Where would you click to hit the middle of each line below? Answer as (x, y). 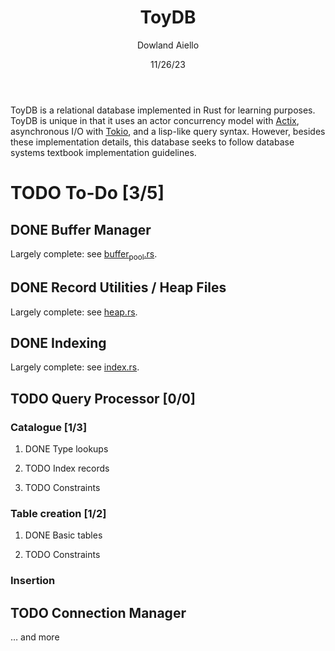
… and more (35, 637)
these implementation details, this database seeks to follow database (152, 142)
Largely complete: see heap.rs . (74, 312)
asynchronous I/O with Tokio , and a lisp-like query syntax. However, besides (168, 131)
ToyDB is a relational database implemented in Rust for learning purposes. (163, 110)
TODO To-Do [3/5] (87, 193)
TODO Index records (67, 468)
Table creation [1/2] (58, 513)
